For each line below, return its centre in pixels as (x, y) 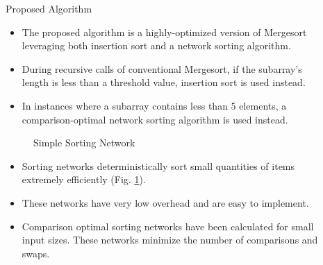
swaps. (36, 253)
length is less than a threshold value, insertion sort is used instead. (164, 82)
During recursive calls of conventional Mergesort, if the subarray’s (162, 68)
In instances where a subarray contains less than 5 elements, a (154, 105)
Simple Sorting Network (84, 143)
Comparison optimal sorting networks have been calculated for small (168, 226)
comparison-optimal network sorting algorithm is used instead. (155, 119)
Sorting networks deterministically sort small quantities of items (158, 165)
